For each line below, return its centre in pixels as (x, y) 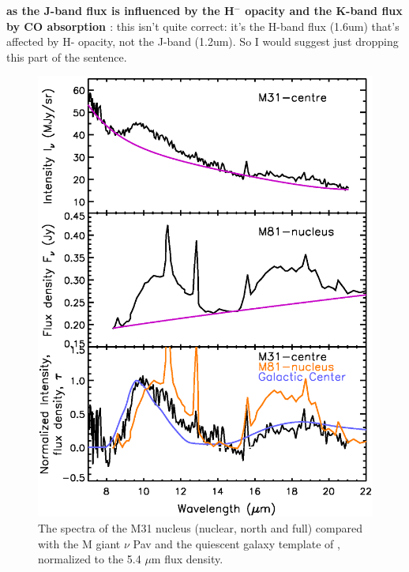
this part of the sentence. (67, 56)
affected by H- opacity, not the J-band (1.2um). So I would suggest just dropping (203, 41)
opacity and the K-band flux (324, 10)
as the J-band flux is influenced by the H (120, 10)
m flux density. (187, 559)
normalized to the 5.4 (90, 559)
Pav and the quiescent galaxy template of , (236, 543)
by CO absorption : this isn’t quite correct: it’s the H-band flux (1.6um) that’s (203, 26)
